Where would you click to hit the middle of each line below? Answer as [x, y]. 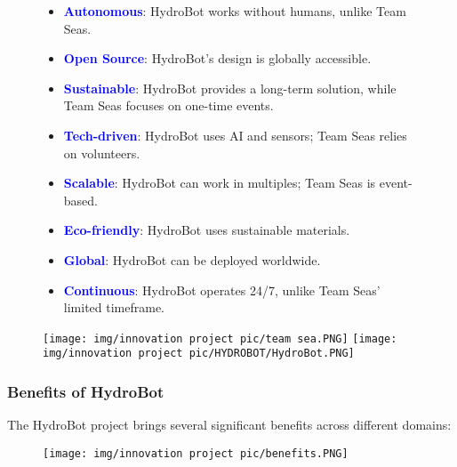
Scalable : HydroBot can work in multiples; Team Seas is [220, 183]
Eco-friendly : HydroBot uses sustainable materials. [207, 230]
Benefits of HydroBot [86, 391]
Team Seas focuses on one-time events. [168, 105]
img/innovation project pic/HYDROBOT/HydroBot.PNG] [199, 354]
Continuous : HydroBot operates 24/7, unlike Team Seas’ [222, 290]
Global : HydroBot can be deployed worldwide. [192, 259]
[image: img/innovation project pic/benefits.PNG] [196, 453]
